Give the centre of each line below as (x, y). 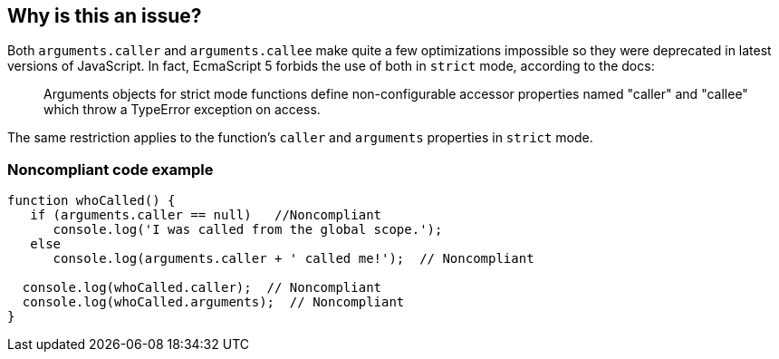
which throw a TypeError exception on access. (182, 110)
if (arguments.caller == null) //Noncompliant (206, 215)
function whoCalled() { (91, 201)
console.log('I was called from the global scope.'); (248, 230)
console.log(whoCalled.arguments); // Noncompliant (213, 302)
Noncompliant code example (111, 169)
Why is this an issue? (105, 16)
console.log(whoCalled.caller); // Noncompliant (202, 288)
